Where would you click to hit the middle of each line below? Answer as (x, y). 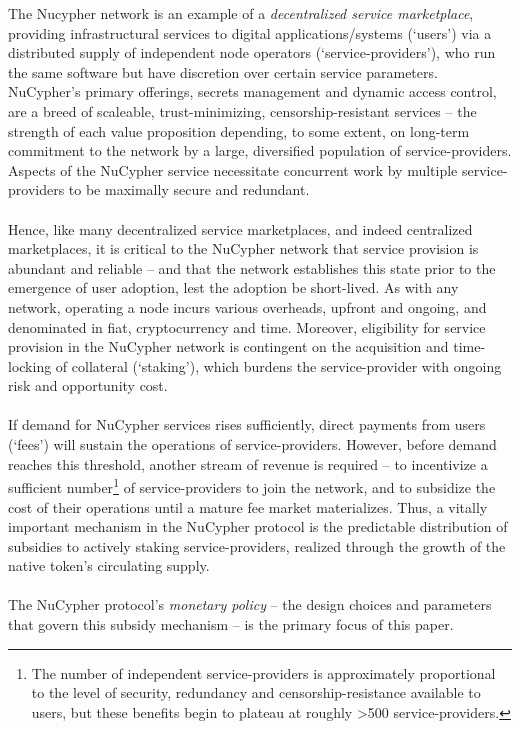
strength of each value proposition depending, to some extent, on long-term (239, 130)
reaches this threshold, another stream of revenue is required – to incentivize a (248, 463)
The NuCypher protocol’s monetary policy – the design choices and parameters (250, 604)
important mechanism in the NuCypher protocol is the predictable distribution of (258, 526)
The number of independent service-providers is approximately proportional (263, 672)
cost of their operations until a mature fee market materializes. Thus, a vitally (248, 506)
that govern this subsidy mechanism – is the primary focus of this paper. (231, 624)
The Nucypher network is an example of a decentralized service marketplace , (241, 13)
